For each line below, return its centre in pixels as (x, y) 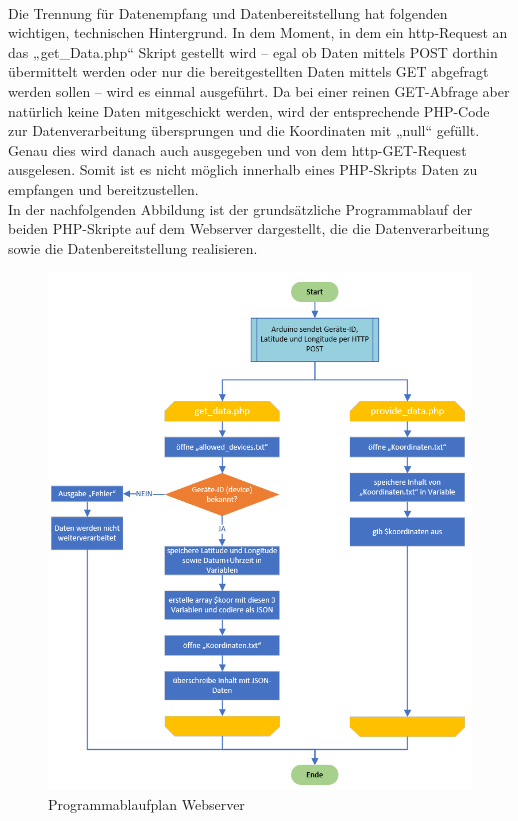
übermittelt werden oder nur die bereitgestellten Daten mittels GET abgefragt (248, 71)
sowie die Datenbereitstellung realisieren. (133, 247)
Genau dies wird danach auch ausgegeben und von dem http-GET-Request (237, 149)
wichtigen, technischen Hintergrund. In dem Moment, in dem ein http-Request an (258, 32)
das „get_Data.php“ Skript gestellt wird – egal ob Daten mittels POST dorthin (253, 51)
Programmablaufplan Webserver (146, 803)
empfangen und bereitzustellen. (103, 188)
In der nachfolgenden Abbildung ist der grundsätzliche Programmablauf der (240, 208)
